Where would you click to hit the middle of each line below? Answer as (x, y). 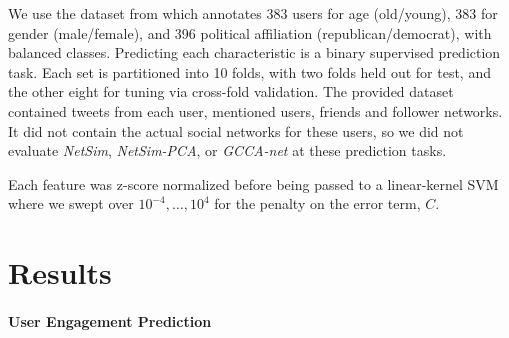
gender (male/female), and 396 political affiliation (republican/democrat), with (250, 32)
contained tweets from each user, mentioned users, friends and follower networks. (255, 110)
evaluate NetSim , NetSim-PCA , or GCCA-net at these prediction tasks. (227, 150)
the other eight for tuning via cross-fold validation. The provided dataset (231, 91)
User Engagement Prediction (110, 320)
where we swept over (71, 203)
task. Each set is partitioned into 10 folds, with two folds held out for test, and (249, 71)
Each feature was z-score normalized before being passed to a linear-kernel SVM (253, 183)
